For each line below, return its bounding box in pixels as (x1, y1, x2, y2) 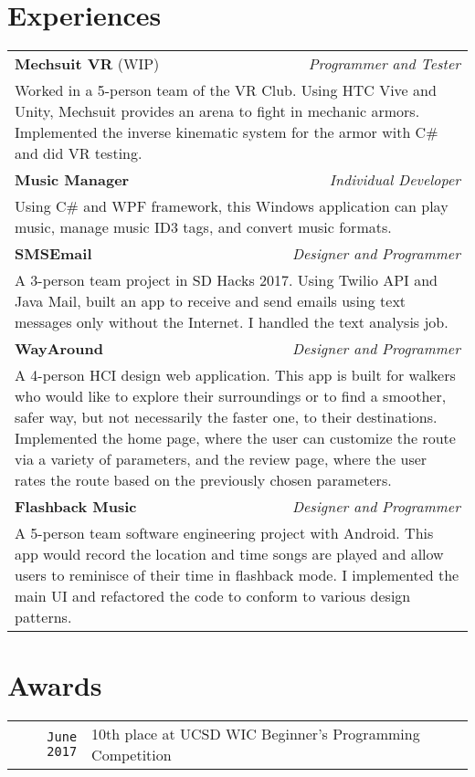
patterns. (15, 606, 72, 628)
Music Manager (15, 169, 130, 191)
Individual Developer (329, 169, 460, 191)
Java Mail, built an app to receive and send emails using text (15, 290, 406, 312)
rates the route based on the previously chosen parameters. (15, 469, 392, 491)
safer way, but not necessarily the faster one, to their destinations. (15, 406, 438, 428)
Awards (7, 667, 102, 704)
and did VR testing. (15, 142, 142, 164)
